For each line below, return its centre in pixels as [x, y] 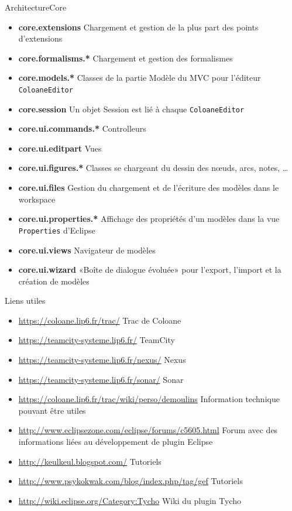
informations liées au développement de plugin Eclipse [116, 442]
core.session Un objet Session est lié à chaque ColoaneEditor [131, 109]
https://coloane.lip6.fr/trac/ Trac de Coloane [100, 320]
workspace [37, 199]
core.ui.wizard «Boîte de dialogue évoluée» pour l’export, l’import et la [150, 270]
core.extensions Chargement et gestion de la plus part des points [138, 27]
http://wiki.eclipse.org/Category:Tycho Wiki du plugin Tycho [130, 500]
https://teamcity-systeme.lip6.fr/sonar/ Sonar [101, 379]
